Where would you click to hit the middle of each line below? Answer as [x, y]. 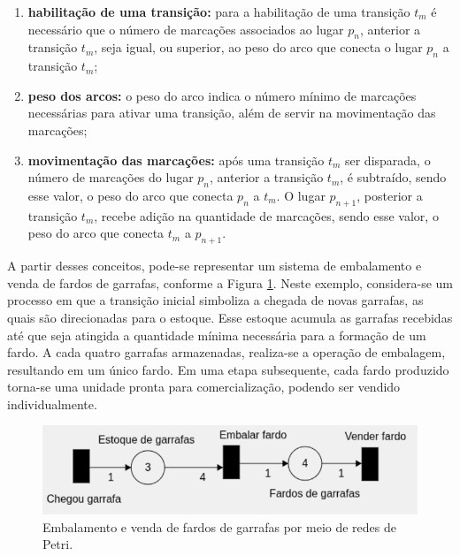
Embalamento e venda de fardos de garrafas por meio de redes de [219, 526]
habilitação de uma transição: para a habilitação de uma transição [219, 11]
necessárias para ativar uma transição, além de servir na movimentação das [232, 113]
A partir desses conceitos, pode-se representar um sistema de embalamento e [215, 266]
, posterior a [390, 195]
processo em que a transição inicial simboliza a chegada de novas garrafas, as [215, 300]
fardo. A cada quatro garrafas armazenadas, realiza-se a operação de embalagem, [226, 352]
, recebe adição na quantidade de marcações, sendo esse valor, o [266, 215]
